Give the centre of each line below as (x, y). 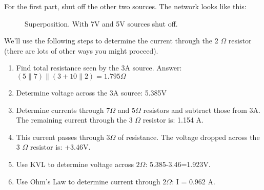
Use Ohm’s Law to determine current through (88, 181)
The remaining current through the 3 (74, 120)
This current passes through (60, 137)
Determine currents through (60, 110)
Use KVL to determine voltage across (75, 164)
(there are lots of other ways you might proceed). (81, 50)
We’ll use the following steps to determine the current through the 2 (111, 41)
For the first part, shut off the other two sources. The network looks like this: (125, 6)
